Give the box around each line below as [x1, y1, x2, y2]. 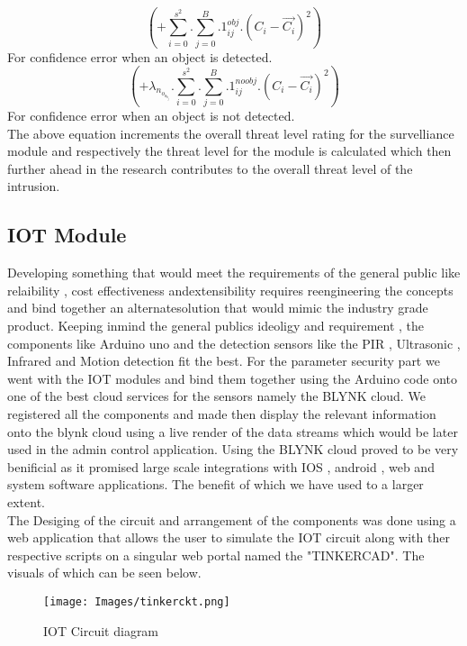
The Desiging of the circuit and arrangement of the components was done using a [7, 510, 456, 529]
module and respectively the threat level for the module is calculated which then [7, 141, 452, 160]
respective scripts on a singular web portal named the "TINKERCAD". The [7, 545, 425, 564]
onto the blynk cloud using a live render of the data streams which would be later [7, 422, 458, 441]
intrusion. [7, 177, 60, 196]
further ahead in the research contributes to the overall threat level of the [7, 159, 413, 177]
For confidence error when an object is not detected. [7, 106, 295, 125]
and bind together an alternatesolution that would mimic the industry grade [7, 298, 428, 317]
